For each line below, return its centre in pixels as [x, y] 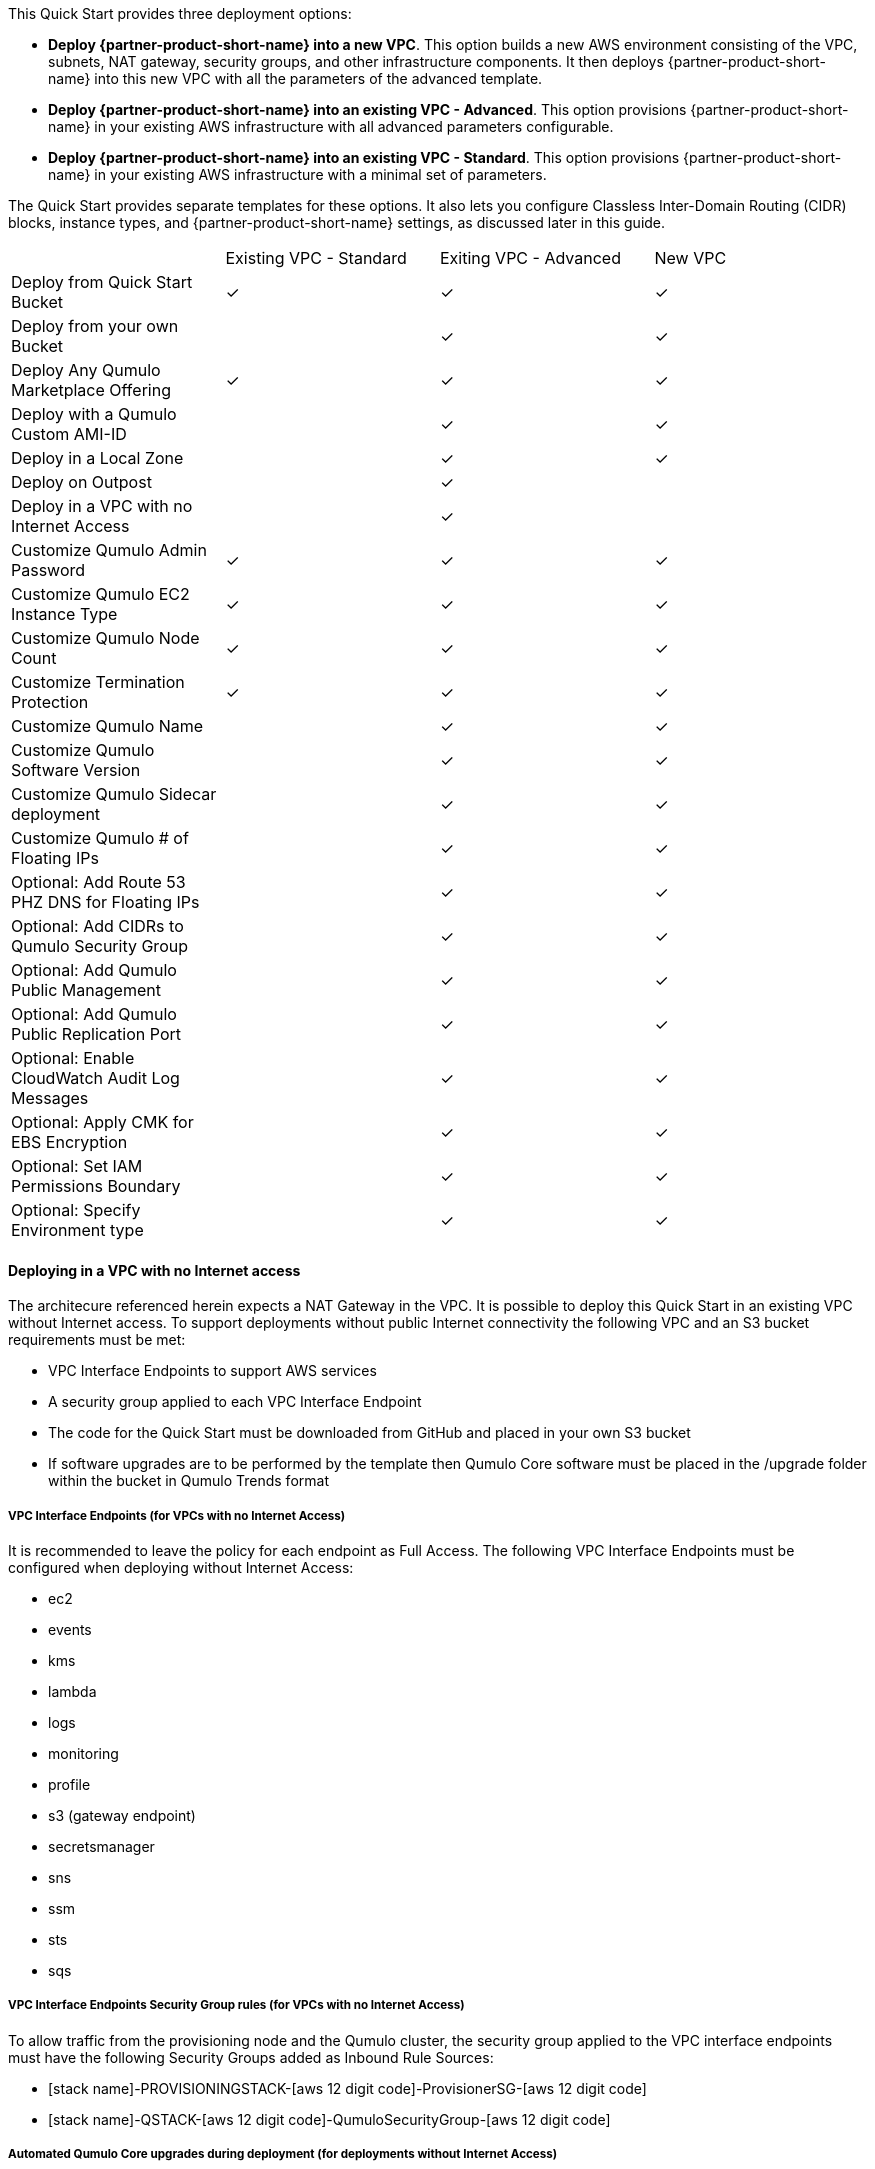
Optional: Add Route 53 [98, 882]
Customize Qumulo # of [100, 838]
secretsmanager [101, 1846]
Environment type [77, 1230]
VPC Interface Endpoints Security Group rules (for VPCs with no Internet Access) [236, 2005]
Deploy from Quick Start [102, 282]
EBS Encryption [69, 1142]
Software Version [76, 770]
